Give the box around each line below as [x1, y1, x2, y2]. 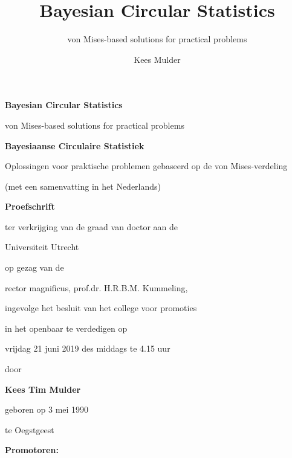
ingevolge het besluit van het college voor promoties [5, 302, 197, 314]
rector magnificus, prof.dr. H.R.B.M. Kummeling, [5, 281, 188, 294]
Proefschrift [5, 200, 55, 213]
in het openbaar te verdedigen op [5, 321, 128, 334]
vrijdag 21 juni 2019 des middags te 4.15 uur [5, 342, 170, 355]
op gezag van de [5, 261, 64, 274]
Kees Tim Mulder [5, 382, 81, 395]
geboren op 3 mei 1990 [5, 403, 89, 416]
